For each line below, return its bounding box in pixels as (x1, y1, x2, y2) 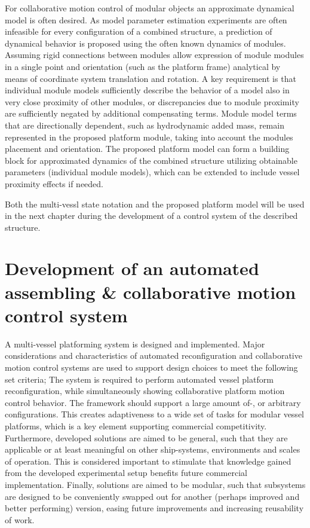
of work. (5, 513, 35, 526)
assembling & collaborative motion (5, 279, 296, 304)
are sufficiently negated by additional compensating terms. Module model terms (5, 107, 297, 120)
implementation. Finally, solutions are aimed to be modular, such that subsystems (5, 478, 306, 490)
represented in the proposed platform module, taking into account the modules (5, 130, 293, 143)
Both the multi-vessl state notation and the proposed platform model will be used (5, 197, 305, 210)
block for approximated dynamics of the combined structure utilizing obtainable (5, 154, 297, 166)
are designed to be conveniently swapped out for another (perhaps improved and (5, 490, 300, 502)
